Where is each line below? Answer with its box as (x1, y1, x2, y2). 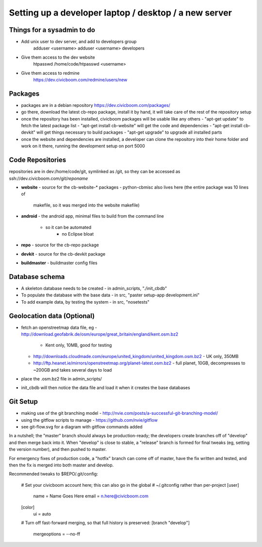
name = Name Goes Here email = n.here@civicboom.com (33, 493, 149, 499)
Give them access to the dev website (21, 54, 95, 60)
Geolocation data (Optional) (9, 311, 95, 320)
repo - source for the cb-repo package (21, 242, 99, 248)
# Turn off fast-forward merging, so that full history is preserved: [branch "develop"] (21, 520, 190, 526)
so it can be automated (45, 224, 92, 230)
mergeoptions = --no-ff (33, 531, 81, 537)
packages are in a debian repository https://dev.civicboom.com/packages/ (21, 102, 171, 108)
